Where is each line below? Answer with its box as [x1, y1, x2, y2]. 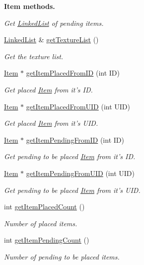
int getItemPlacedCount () [4, 201, 85, 212]
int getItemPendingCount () [4, 235, 89, 245]
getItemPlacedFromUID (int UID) [26, 101, 130, 111]
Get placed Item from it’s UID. [4, 118, 98, 128]
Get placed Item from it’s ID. [4, 84, 93, 94]
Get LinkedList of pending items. [4, 17, 104, 28]
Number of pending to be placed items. [4, 251, 120, 262]
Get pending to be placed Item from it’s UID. [4, 184, 141, 195]
